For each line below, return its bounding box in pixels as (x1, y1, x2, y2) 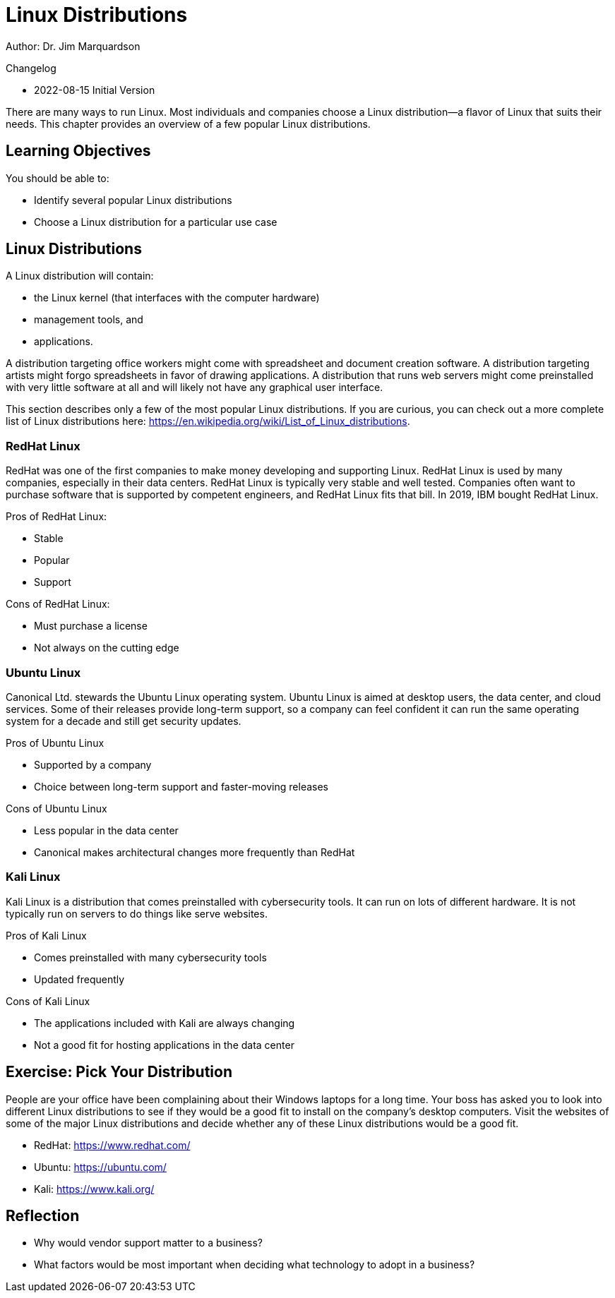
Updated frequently (34, 973, 125, 985)
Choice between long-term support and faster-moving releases (34, 780, 328, 793)
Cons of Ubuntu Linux (6, 802, 107, 815)
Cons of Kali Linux (6, 994, 90, 1007)
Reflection (6, 1206, 80, 1225)
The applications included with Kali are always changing (34, 1016, 295, 1029)
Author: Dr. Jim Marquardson (6, 40, 141, 52)
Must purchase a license (34, 620, 148, 632)
